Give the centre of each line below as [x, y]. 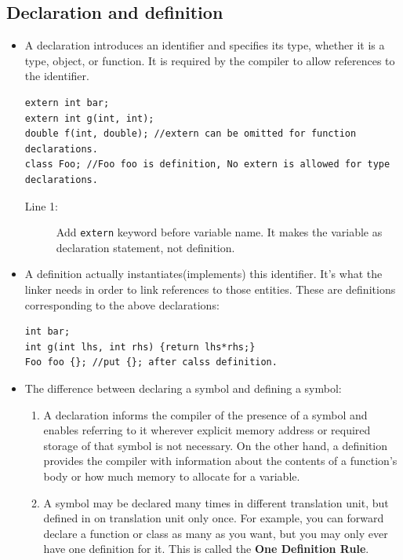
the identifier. [57, 76]
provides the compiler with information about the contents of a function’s [220, 461]
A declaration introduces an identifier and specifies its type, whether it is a [205, 45]
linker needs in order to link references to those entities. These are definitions [210, 289]
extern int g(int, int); [89, 118]
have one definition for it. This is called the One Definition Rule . [206, 549]
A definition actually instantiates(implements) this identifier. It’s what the [203, 274]
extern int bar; [67, 102]
